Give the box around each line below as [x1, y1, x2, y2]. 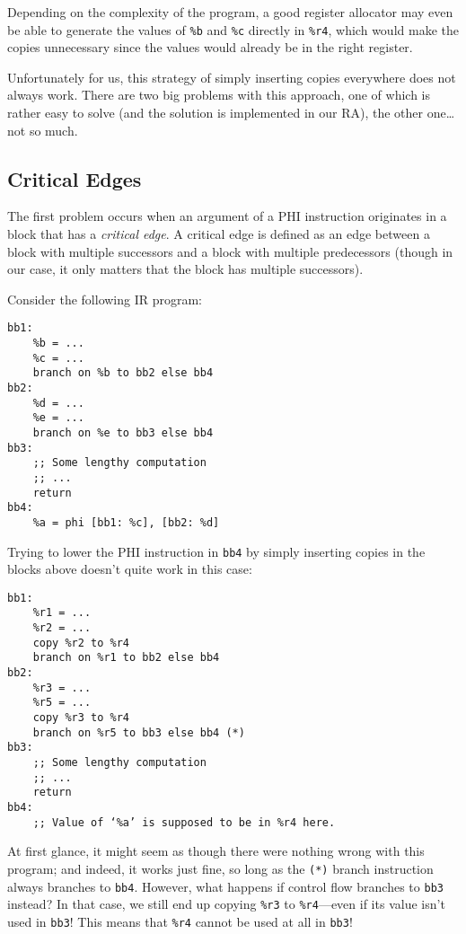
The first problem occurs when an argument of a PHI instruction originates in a [7, 207, 447, 225]
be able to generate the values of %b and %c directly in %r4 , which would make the [7, 20, 459, 39]
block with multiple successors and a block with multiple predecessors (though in [7, 242, 453, 260]
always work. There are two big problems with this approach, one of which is [7, 85, 431, 104]
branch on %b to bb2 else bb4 [32, 366, 214, 380]
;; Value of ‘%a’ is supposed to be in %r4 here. [32, 815, 336, 829]
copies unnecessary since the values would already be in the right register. [7, 38, 413, 57]
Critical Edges [7, 164, 142, 192]
